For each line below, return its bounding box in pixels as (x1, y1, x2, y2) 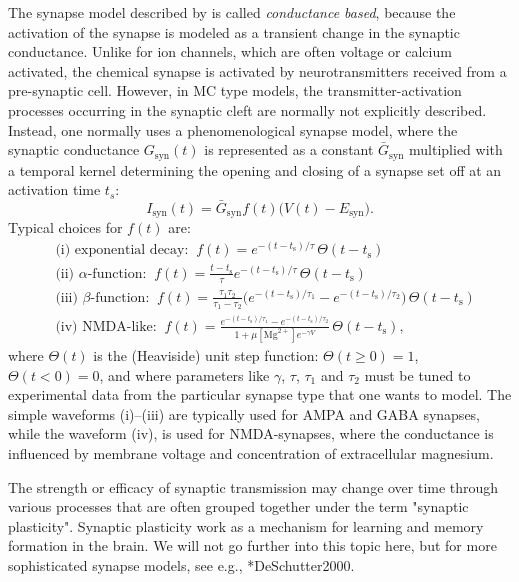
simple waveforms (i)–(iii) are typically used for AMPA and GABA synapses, (8, 403, 481, 424)
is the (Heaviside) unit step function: (93, 345, 319, 365)
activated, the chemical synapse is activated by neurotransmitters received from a (8, 60, 507, 81)
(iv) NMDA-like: (55, 319, 157, 334)
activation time (8, 179, 101, 200)
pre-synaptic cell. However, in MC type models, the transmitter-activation (8, 80, 462, 101)
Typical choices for (8, 217, 123, 238)
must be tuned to (364, 364, 471, 385)
